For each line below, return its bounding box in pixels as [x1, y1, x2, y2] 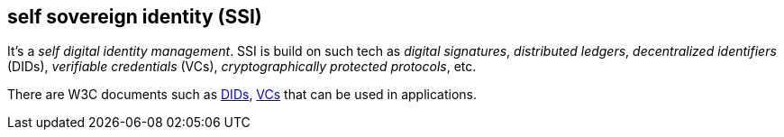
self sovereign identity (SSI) [7, 5, 262, 28]
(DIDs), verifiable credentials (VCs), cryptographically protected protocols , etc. [7, 59, 477, 75]
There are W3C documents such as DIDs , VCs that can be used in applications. [7, 87, 478, 103]
